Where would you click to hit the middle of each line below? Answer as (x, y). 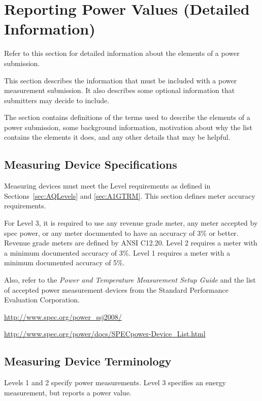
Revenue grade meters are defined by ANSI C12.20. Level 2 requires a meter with (131, 243)
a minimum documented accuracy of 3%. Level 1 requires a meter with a (117, 252)
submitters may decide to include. (57, 100)
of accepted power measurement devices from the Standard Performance (116, 289)
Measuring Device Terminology (88, 361)
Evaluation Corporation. (42, 300)
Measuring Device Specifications (91, 164)
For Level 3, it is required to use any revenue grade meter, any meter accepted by (131, 223)
